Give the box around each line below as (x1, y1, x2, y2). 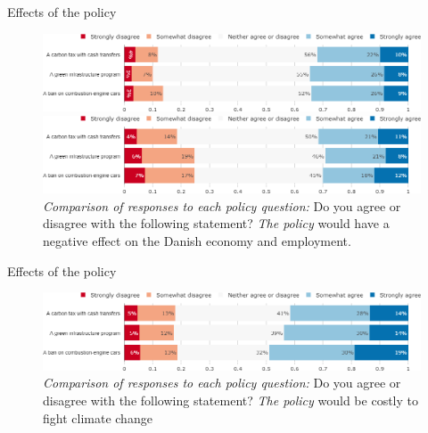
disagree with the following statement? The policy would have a (43, 214, 390, 233)
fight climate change (43, 408, 152, 427)
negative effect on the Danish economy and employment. (43, 232, 351, 250)
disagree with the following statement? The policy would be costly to (43, 390, 418, 409)
